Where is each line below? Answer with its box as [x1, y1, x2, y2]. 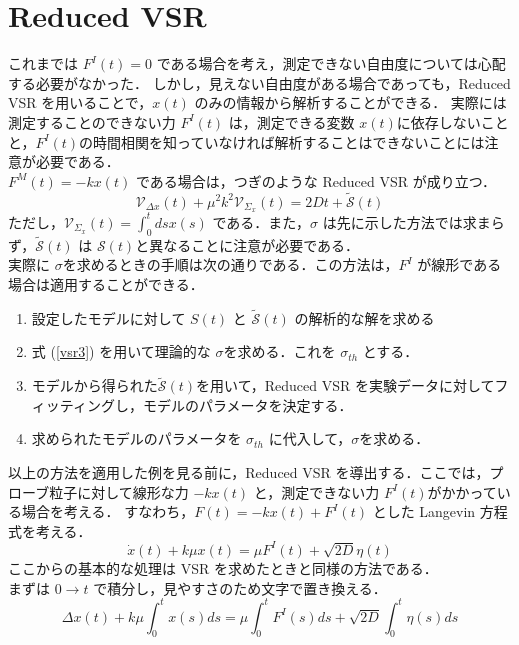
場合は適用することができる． [8, 274, 204, 295]
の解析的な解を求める [294, 307, 435, 328]
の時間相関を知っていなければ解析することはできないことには [79, 131, 485, 152]
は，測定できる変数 [228, 111, 355, 132]
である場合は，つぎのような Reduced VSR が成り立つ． [135, 170, 496, 191]
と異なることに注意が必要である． [135, 234, 360, 255]
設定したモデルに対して [31, 307, 186, 328]
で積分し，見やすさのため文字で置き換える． [93, 577, 387, 598]
